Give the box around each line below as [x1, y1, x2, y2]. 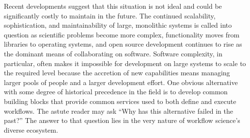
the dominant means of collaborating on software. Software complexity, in [4, 48, 223, 58]
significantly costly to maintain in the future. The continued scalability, [4, 10, 216, 20]
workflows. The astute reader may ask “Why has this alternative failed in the [4, 105, 234, 116]
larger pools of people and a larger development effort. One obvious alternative [4, 77, 238, 87]
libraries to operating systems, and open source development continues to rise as [4, 39, 242, 49]
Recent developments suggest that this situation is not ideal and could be [4, 1, 222, 11]
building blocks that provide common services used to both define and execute [4, 96, 236, 106]
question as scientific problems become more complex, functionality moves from [4, 29, 240, 39]
